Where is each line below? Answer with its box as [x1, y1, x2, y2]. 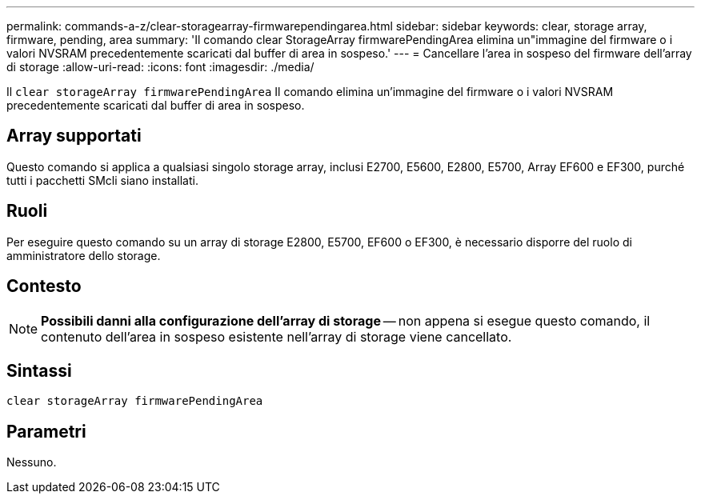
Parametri [6, 421, 86, 442]
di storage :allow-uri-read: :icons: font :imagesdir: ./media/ [6, 60, 314, 74]
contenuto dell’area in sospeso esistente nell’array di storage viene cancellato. [41, 328, 512, 345]
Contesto [6, 276, 82, 297]
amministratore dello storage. [6, 248, 161, 262]
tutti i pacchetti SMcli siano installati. [6, 173, 198, 187]
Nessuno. [6, 455, 57, 470]
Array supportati [6, 126, 142, 146]
